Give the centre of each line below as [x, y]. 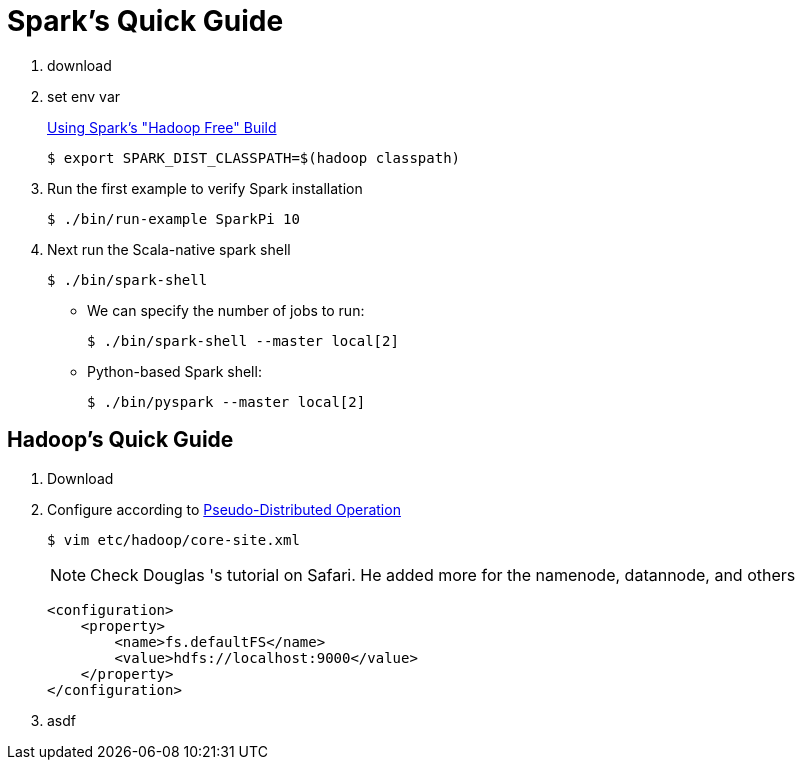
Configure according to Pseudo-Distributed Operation [224, 509]
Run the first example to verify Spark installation [205, 188]
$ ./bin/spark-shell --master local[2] [243, 340]
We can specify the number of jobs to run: [226, 310]
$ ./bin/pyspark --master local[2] [226, 401]
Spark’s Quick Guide [145, 21]
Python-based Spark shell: [174, 371]
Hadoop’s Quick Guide [120, 440]
